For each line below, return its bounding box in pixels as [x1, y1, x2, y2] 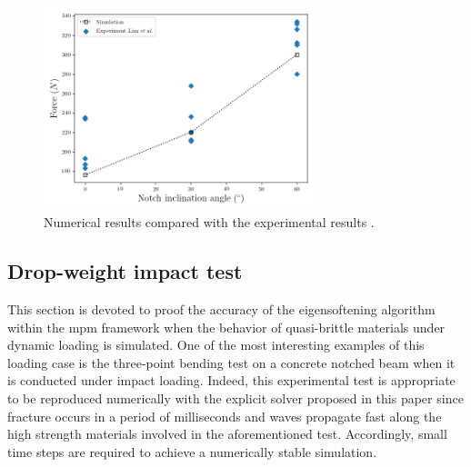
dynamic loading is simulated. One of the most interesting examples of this [7, 335, 425, 354]
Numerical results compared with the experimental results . [44, 213, 375, 232]
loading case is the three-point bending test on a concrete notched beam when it [7, 353, 456, 372]
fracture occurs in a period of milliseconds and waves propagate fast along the [7, 406, 442, 425]
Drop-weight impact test [7, 257, 243, 285]
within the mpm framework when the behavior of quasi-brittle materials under [7, 317, 446, 336]
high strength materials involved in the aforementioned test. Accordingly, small [7, 424, 447, 443]
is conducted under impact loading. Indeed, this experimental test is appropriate [7, 371, 456, 390]
